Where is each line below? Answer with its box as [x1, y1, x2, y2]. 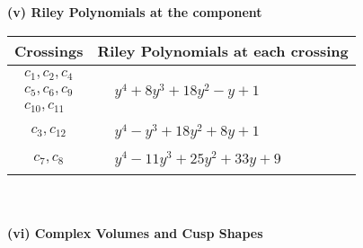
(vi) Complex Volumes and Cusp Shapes [7, 223, 263, 242]
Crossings [14, 40, 84, 61]
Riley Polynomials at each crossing [97, 40, 349, 61]
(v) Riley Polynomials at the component [7, 3, 262, 21]
